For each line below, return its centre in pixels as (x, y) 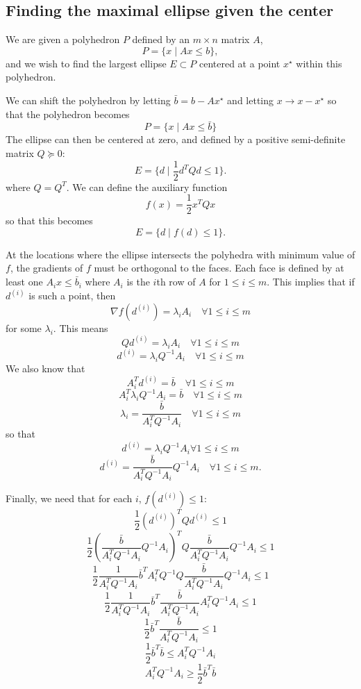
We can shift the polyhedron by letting (88, 100)
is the (138, 282)
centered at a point (240, 63)
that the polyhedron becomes (68, 114)
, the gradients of (47, 268)
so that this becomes (49, 221)
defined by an (161, 39)
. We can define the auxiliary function (147, 186)
